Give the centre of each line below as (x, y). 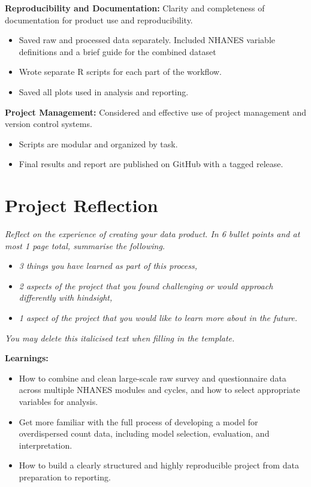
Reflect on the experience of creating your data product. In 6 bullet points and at (153, 234)
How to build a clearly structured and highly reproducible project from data (159, 465)
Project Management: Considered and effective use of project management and (156, 112)
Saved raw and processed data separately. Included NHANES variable (147, 40)
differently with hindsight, (66, 297)
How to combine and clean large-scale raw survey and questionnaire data (153, 378)
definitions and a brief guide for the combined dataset (117, 51)
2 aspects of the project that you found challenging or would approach (146, 285)
